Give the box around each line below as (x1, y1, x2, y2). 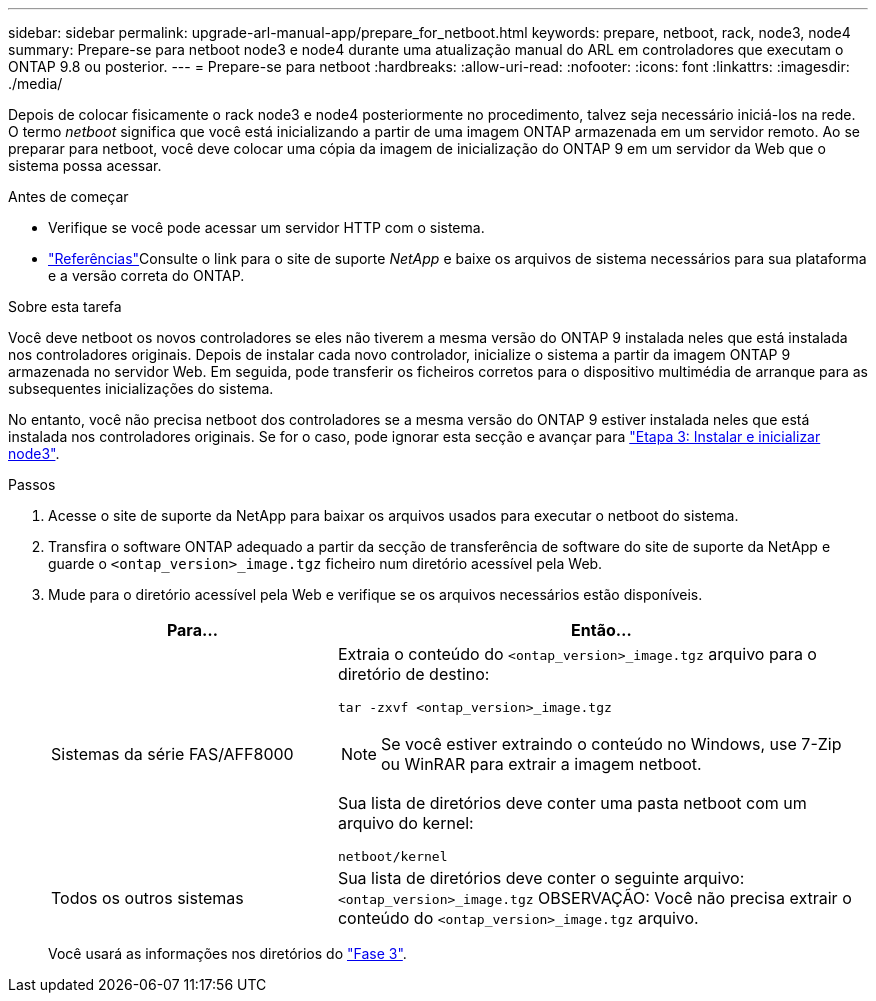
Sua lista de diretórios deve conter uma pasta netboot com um (337, 793, 807, 813)
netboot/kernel (337, 849, 448, 864)
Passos (8, 476, 56, 493)
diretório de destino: (337, 664, 490, 684)
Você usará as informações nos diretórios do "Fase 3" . (48, 945, 407, 962)
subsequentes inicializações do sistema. (8, 380, 274, 397)
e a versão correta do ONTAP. (48, 267, 245, 284)
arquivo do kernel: (337, 813, 474, 833)
